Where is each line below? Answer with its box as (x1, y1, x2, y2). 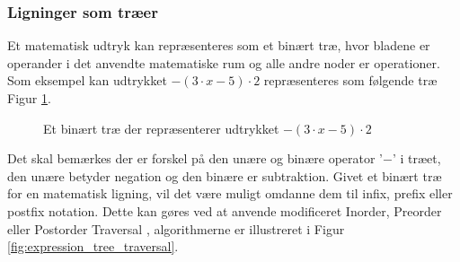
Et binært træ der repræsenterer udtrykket (43, 118, 279, 137)
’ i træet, (392, 149, 441, 168)
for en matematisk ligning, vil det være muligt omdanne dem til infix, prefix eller (7, 184, 453, 203)
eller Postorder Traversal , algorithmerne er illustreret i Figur (7, 219, 345, 238)
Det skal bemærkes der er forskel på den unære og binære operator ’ (7, 149, 383, 168)
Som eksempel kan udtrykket (7, 71, 167, 90)
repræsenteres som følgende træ (263, 71, 438, 90)
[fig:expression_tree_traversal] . (7, 237, 179, 256)
